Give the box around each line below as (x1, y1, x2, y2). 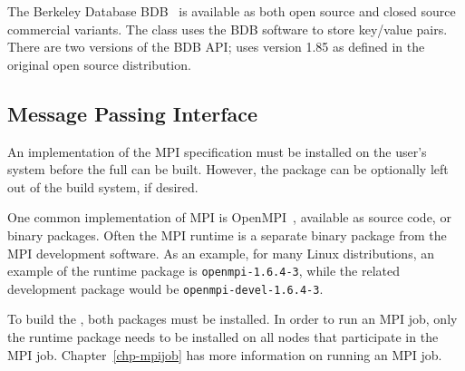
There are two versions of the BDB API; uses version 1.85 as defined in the (7, 37, 425, 56)
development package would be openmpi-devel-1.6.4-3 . (7, 278, 324, 298)
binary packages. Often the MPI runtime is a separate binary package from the (7, 225, 447, 244)
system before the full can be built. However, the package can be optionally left (7, 160, 449, 179)
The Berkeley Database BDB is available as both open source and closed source (7, 2, 456, 20)
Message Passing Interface (7, 99, 258, 127)
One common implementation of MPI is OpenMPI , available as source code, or (7, 208, 451, 227)
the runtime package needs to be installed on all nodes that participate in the (7, 327, 439, 347)
